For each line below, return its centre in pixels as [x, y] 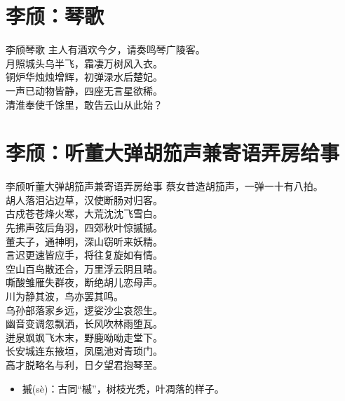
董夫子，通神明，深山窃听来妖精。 [84, 241]
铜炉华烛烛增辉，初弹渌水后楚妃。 [84, 77]
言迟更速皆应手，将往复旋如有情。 [84, 255]
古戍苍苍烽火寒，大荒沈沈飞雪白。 [84, 213]
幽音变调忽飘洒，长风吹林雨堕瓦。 [84, 324]
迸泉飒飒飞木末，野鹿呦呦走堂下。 [84, 337]
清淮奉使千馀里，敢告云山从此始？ [84, 104]
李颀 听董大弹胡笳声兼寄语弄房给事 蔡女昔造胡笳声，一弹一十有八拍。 [164, 186]
